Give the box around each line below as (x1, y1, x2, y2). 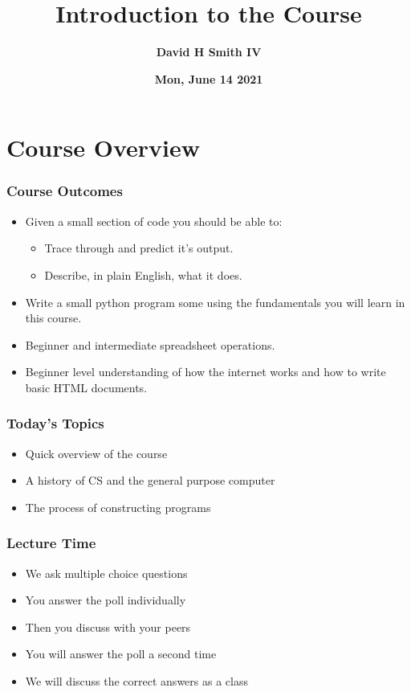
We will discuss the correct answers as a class (25, 673, 248, 690)
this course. (25, 309, 82, 326)
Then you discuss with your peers (25, 618, 191, 635)
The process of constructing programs (25, 498, 211, 515)
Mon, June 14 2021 (154, 70, 263, 87)
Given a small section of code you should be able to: (25, 212, 283, 229)
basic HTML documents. (25, 379, 148, 395)
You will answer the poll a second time (25, 645, 217, 662)
